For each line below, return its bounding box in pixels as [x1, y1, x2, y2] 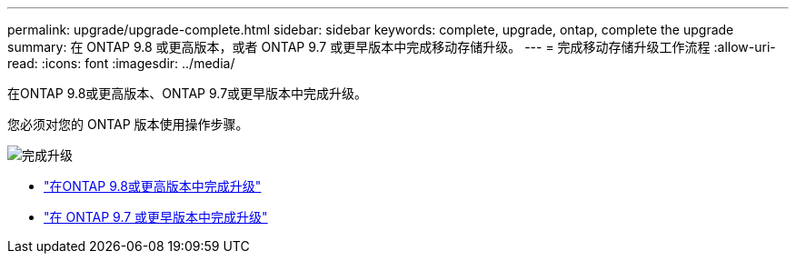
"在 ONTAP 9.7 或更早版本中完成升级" [44, 209, 268, 225]
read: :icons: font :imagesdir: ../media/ [7, 55, 235, 71]
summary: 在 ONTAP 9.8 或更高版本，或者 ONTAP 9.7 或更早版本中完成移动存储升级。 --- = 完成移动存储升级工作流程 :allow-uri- [7, 39, 776, 55]
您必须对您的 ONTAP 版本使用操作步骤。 [7, 116, 249, 132]
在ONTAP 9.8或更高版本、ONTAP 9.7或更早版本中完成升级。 [7, 85, 368, 101]
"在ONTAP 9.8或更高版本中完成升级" [44, 178, 262, 194]
